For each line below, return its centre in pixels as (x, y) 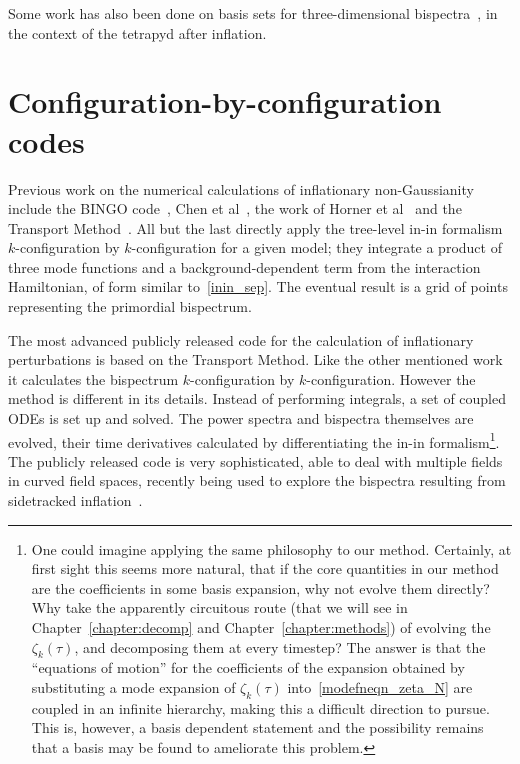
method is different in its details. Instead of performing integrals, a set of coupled (257, 398)
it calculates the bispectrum (93, 378)
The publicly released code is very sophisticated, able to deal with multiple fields (255, 460)
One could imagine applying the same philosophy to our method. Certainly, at (271, 548)
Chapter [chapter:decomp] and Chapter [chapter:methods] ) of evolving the (261, 627)
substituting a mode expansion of (133, 687)
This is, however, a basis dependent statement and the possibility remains (257, 727)
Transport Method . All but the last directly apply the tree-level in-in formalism (255, 227)
